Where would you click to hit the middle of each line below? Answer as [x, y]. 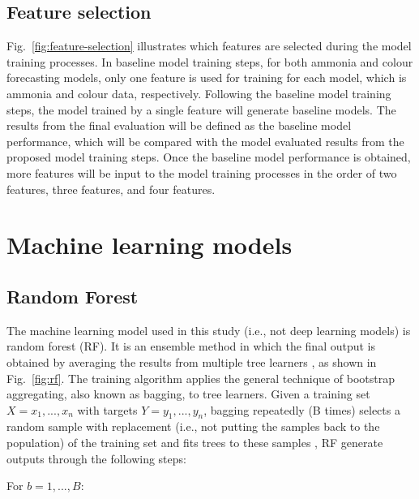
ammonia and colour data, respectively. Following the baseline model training [199, 93]
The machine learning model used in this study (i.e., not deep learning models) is [209, 330]
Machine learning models [150, 245]
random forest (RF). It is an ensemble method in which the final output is [191, 346]
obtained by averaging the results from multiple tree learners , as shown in [192, 361]
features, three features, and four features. [111, 189]
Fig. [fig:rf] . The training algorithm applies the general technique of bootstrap [201, 378]
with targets [107, 409]
